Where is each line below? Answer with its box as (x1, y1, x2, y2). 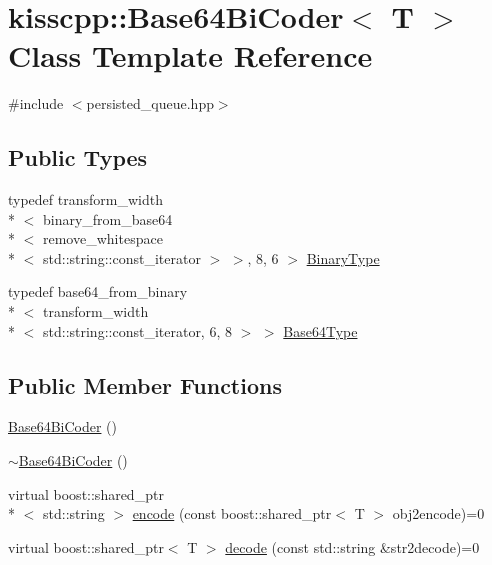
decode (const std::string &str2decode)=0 (225, 536, 480, 557)
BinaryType (306, 247, 380, 268)
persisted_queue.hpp (86, 93, 214, 114)
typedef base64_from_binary (8, 281, 188, 302)
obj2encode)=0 (392, 503, 485, 524)
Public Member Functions (8, 369, 282, 400)
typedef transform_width (8, 189, 163, 210)
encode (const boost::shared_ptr (132, 503, 332, 524)
